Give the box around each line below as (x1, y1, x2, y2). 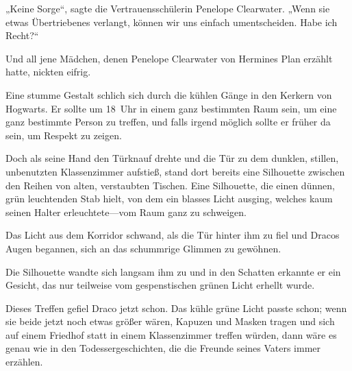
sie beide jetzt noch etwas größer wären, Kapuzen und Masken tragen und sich (5, 314, 335, 328)
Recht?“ (5, 28, 39, 43)
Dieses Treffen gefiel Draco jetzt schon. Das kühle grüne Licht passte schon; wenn (5, 300, 347, 315)
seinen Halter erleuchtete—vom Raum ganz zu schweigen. (5, 204, 247, 219)
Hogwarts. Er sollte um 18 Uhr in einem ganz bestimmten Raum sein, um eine (5, 101, 337, 115)
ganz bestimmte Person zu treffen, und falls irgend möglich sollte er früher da (5, 115, 331, 129)
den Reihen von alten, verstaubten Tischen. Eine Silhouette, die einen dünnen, (5, 178, 335, 192)
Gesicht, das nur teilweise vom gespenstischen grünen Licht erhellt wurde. (5, 278, 315, 292)
